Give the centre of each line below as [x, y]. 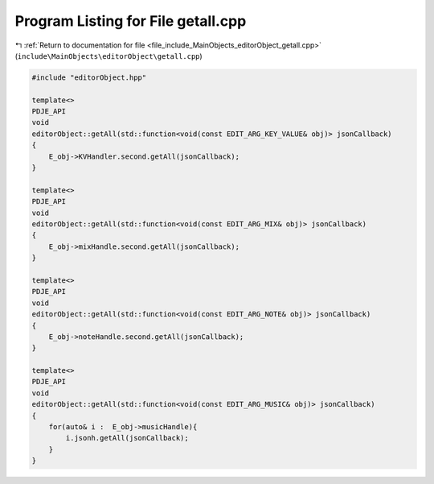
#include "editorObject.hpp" [89, 77]
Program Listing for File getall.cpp [131, 21]
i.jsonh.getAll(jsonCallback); [127, 438]
